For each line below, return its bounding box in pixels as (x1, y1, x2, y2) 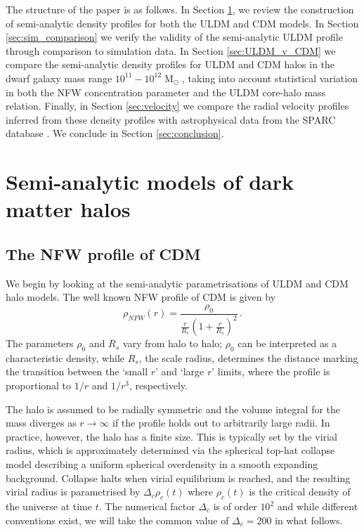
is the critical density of (249, 484, 351, 499)
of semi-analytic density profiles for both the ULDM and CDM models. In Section (6, 15, 359, 30)
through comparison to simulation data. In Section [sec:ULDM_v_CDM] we (6, 43, 336, 58)
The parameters (6, 336, 74, 351)
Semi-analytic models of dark (6, 167, 294, 196)
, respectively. (129, 378, 188, 393)
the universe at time (6, 499, 92, 513)
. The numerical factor (98, 499, 195, 513)
